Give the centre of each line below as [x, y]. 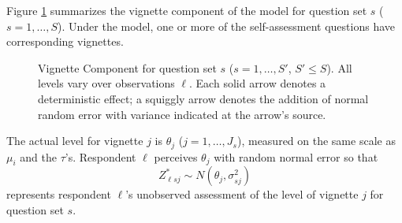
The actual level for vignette [75, 141]
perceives [176, 156]
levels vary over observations [106, 83]
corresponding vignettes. [65, 41]
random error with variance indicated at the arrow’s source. [182, 114]
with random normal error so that [296, 156]
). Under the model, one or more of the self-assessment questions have [226, 26]
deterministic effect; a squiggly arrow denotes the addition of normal [203, 98]
